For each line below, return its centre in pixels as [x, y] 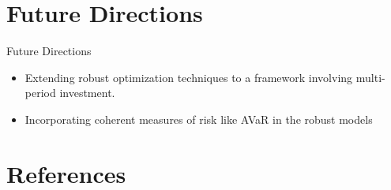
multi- [370, 77]
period [40, 93]
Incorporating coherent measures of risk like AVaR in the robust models [199, 119]
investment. [87, 93]
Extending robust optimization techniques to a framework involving [189, 77]
